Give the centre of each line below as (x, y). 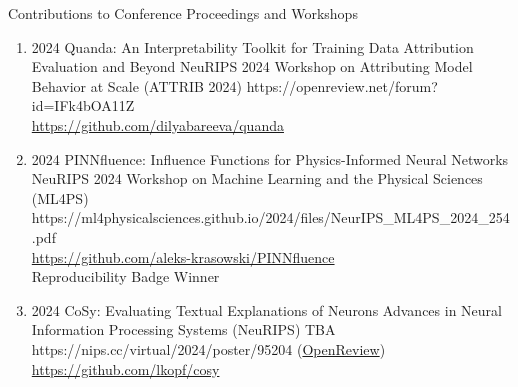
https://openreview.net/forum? (342, 85)
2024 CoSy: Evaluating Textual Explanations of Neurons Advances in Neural (266, 309)
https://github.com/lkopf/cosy (125, 368)
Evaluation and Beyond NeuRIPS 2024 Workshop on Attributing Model (252, 66)
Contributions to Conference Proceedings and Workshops (183, 13)
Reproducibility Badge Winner (125, 276)
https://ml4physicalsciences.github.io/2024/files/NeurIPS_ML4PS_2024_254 (270, 217)
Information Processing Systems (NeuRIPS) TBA (183, 329)
